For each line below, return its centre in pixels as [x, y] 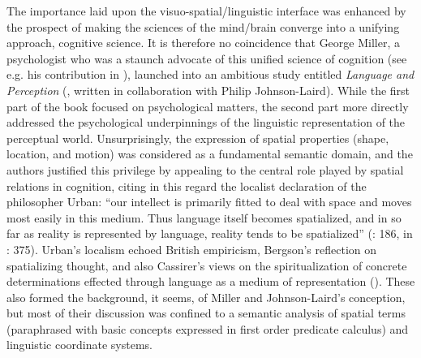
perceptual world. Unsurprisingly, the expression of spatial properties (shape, [198, 138]
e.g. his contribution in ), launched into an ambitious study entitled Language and [210, 74]
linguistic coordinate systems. [80, 345]
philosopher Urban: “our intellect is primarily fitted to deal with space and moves [209, 202]
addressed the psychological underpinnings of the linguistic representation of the [206, 122]
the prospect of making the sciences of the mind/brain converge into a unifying [203, 26]
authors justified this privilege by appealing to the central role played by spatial [205, 169]
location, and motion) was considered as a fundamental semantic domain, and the [210, 154]
